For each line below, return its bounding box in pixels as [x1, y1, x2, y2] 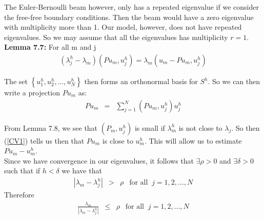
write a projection [4, 87, 60, 97]
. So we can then [208, 76, 260, 86]
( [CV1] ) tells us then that [4, 135, 85, 146]
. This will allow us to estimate [144, 135, 242, 146]
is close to [102, 135, 133, 146]
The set [4, 76, 28, 86]
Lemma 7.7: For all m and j [4, 42, 96, 52]
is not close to [178, 122, 222, 133]
